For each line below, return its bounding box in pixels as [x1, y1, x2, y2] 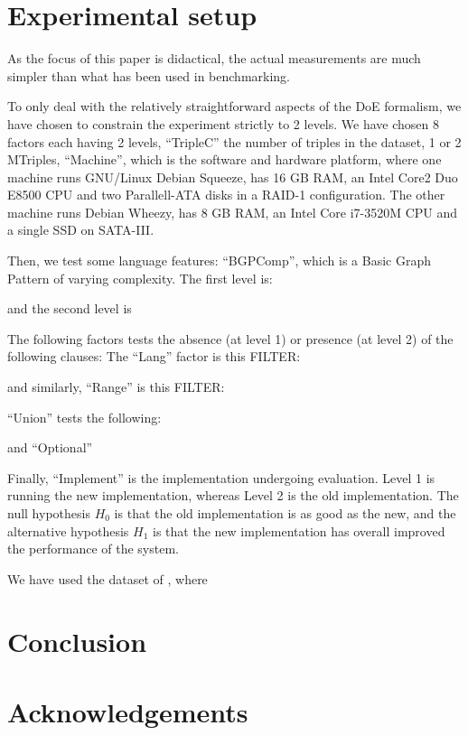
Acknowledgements [7, 693, 248, 730]
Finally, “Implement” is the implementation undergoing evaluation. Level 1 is [7, 468, 435, 487]
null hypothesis [7, 504, 90, 522]
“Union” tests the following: [7, 407, 162, 426]
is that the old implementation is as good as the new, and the [114, 504, 456, 522]
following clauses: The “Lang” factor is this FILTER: [7, 347, 301, 366]
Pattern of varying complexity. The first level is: [7, 268, 273, 287]
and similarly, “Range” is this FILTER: [7, 377, 225, 396]
